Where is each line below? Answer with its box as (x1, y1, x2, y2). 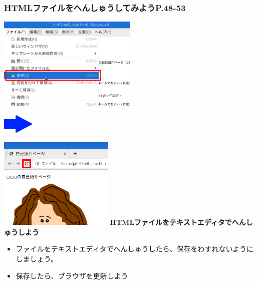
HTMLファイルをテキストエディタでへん (110, 217, 246, 227)
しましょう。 (16, 253, 58, 263)
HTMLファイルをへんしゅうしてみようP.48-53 (4, 1, 186, 14)
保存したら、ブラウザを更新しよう (16, 270, 128, 280)
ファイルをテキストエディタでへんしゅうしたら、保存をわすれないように (16, 243, 254, 254)
